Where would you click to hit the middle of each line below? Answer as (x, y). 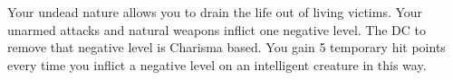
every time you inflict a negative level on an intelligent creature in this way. (217, 64)
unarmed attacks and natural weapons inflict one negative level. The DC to (217, 29)
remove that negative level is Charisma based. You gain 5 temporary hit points (226, 47)
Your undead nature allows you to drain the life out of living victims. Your (215, 12)
